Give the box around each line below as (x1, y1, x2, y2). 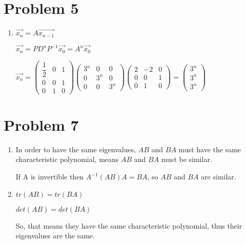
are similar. (201, 171, 236, 182)
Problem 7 (4, 114, 79, 135)
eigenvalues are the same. (15, 230, 95, 241)
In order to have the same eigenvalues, (15, 144, 136, 154)
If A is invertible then (15, 171, 84, 182)
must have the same (178, 144, 241, 154)
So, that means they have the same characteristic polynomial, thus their (15, 220, 242, 231)
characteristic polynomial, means (15, 154, 119, 165)
